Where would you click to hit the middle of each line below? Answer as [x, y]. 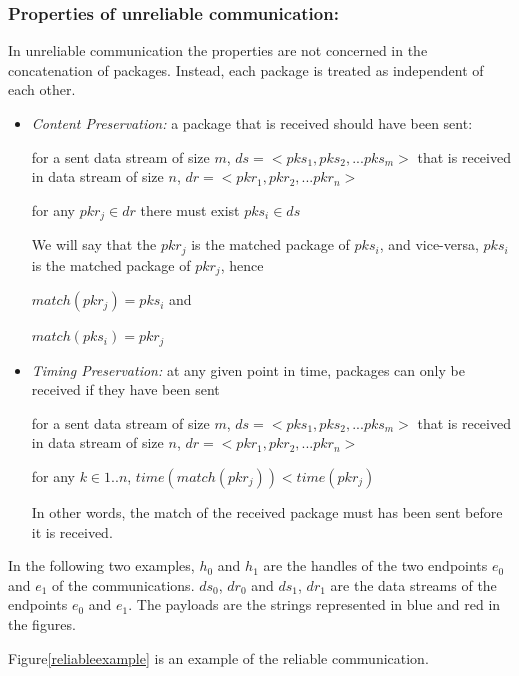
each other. [42, 89]
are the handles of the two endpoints [375, 565]
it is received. [72, 531]
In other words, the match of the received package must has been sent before [267, 511]
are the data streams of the [413, 584]
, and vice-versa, [429, 244]
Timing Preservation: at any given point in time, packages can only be [248, 369]
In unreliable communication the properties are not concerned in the [218, 50]
